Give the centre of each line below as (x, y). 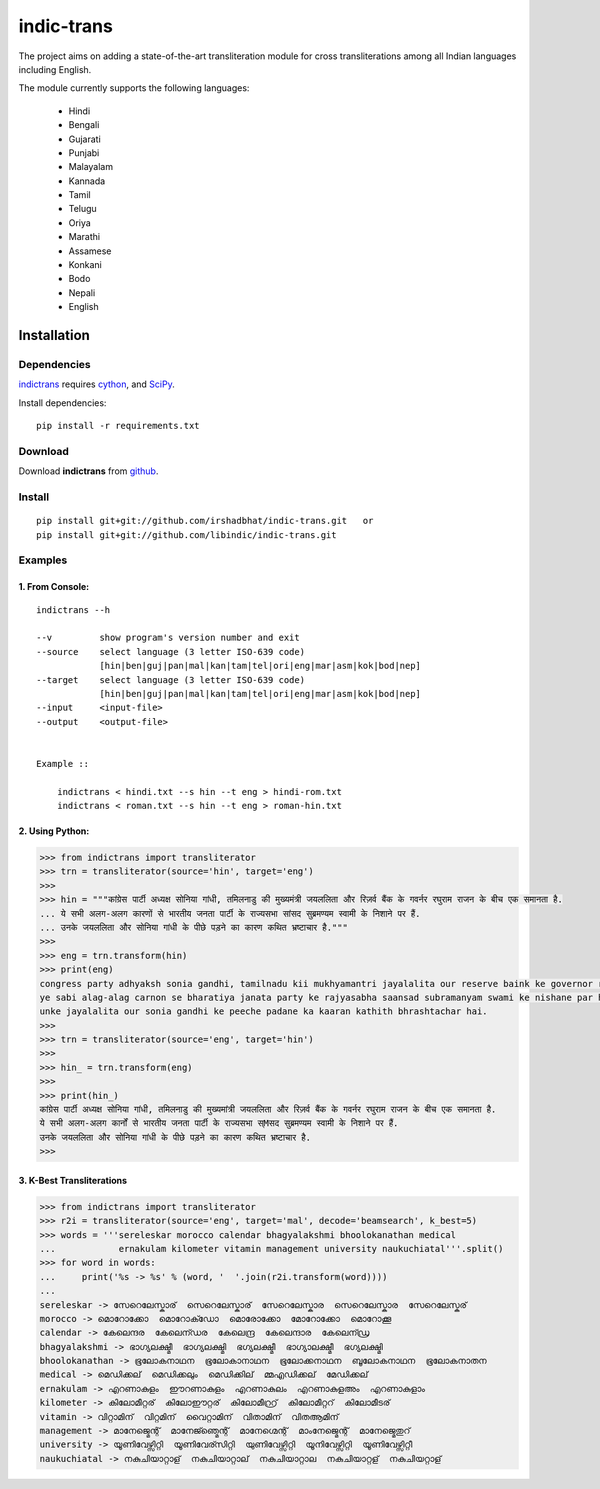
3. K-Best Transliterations (73, 1180)
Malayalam (91, 167)
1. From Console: (54, 587)
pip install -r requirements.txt (118, 426)
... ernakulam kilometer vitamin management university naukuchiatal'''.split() (271, 1248)
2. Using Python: (54, 831)
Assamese (90, 251)
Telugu (82, 209)
